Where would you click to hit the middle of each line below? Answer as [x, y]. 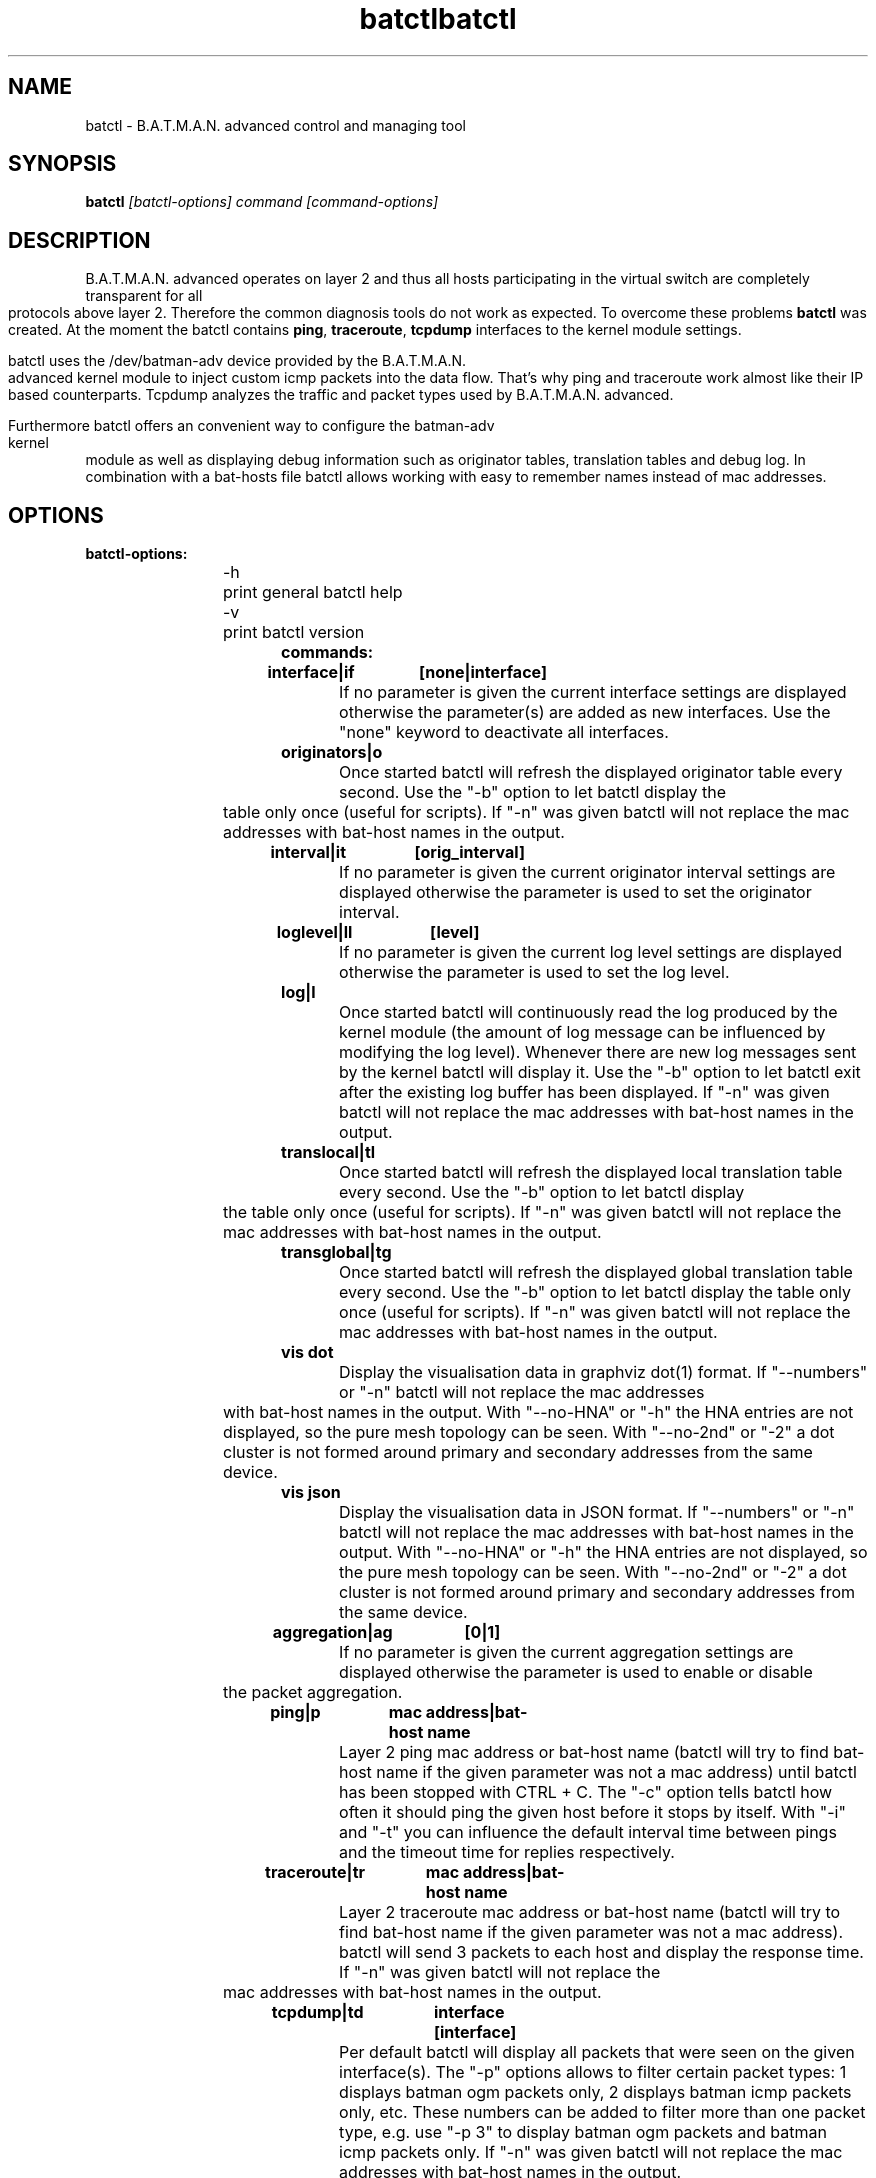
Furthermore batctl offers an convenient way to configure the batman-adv [251, 426]
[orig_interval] [469, 852]
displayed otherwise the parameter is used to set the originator [575, 892]
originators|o [332, 752]
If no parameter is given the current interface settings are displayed [593, 692]
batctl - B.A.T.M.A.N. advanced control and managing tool [275, 125]
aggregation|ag [332, 1632]
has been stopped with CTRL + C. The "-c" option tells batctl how [586, 1792]
